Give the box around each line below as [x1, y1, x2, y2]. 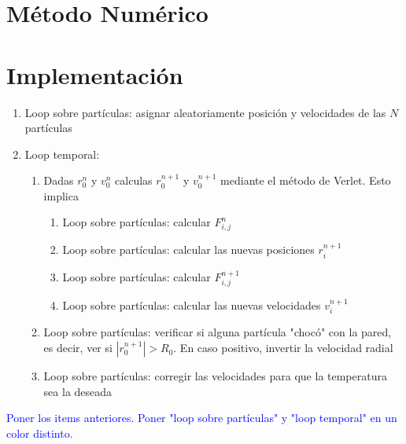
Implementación [6, 58, 183, 90]
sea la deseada [43, 383, 113, 399]
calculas [115, 172, 153, 189]
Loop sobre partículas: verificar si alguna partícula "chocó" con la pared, [43, 324, 392, 340]
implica [43, 187, 79, 204]
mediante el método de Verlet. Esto [220, 172, 391, 189]
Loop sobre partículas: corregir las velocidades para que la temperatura [43, 368, 387, 384]
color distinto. [6, 424, 73, 441]
